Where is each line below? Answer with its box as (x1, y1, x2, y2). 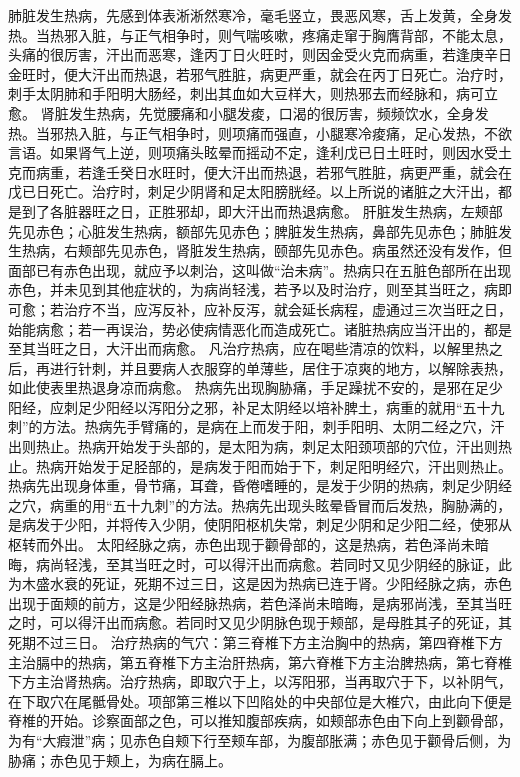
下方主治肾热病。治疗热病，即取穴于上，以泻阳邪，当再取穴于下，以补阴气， (8, 671, 512, 692)
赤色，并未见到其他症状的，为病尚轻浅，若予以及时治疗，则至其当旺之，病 (8, 279, 498, 300)
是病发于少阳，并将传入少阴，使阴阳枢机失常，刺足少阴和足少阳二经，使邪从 (8, 514, 512, 535)
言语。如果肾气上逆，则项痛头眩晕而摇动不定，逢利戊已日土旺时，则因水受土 (8, 142, 512, 163)
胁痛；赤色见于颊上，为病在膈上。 (8, 749, 232, 770)
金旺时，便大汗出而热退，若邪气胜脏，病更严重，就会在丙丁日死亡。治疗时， (8, 63, 512, 84)
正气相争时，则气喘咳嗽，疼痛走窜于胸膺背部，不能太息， (133, 24, 512, 45)
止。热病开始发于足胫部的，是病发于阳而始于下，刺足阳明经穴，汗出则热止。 (8, 455, 512, 476)
